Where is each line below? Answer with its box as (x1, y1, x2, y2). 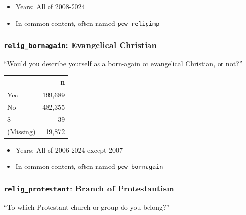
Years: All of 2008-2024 (15, 1, 85, 11)
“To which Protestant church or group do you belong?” (4, 201, 170, 212)
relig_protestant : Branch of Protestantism (4, 182, 174, 194)
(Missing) (7, 126, 36, 136)
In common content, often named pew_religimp (15, 18, 160, 28)
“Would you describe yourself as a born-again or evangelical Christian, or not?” (4, 58, 243, 69)
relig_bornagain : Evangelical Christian (4, 39, 157, 51)
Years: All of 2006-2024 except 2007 (15, 144, 123, 155)
